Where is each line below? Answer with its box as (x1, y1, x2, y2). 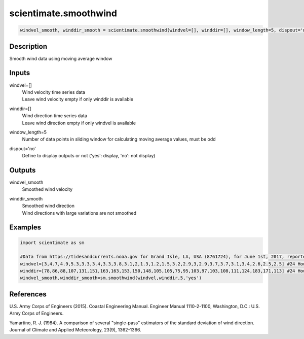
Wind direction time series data (22, 113, 87, 119)
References (9, 290, 47, 298)
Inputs (9, 69, 30, 77)
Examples (9, 223, 42, 232)
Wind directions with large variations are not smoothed (22, 210, 137, 216)
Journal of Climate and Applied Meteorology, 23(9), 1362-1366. (9, 327, 141, 333)
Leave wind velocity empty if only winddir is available (22, 96, 134, 103)
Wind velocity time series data (22, 89, 86, 95)
